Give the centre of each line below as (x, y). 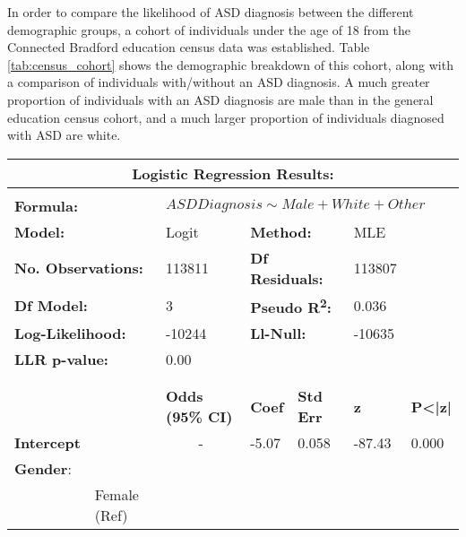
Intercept (47, 443)
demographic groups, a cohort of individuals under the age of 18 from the (209, 29)
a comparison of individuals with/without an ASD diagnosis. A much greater (219, 82)
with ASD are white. (64, 135)
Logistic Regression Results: (233, 173)
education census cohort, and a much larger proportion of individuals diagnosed (226, 117)
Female (116, 495)
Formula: (47, 205)
